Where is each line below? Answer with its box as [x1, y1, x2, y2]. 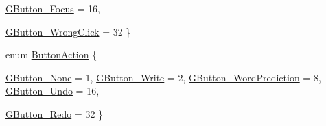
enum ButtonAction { [5, 47, 97, 62]
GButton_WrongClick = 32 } [5, 24, 131, 38]
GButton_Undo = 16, [5, 84, 100, 98]
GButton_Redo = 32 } [5, 106, 104, 121]
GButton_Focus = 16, [5, 1, 100, 15]
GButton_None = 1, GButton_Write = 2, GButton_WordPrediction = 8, [5, 70, 321, 84]
